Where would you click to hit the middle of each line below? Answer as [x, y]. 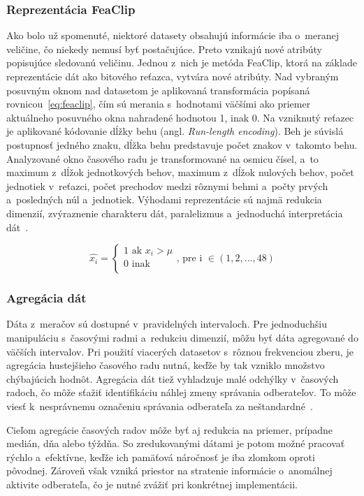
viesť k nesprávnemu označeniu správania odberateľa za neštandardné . [160, 406]
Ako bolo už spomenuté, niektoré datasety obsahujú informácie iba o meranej [173, 35]
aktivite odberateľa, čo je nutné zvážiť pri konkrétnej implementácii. [152, 484]
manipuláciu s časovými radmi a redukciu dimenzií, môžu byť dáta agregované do [182, 337]
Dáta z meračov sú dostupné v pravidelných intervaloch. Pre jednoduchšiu [167, 324]
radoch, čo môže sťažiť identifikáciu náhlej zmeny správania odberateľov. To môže [181, 392]
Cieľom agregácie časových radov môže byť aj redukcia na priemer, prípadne [169, 429]
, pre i [189, 259]
